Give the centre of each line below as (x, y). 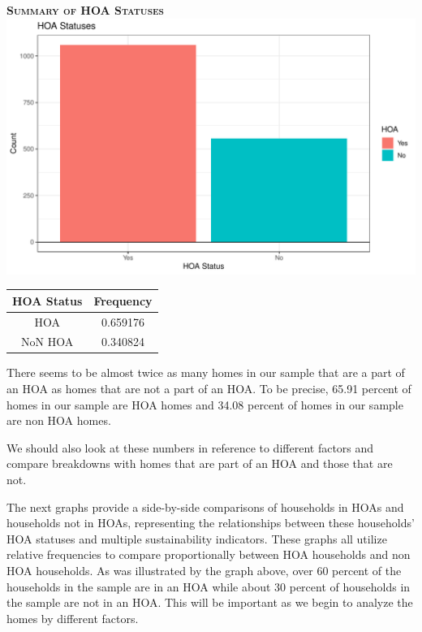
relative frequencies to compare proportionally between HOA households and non (209, 554)
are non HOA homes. (59, 420)
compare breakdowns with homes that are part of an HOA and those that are (200, 463)
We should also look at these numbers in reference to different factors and (190, 447)
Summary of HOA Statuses (85, 10)
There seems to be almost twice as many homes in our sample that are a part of (206, 372)
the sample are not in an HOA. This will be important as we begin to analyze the (210, 602)
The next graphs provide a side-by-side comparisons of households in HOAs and (205, 506)
